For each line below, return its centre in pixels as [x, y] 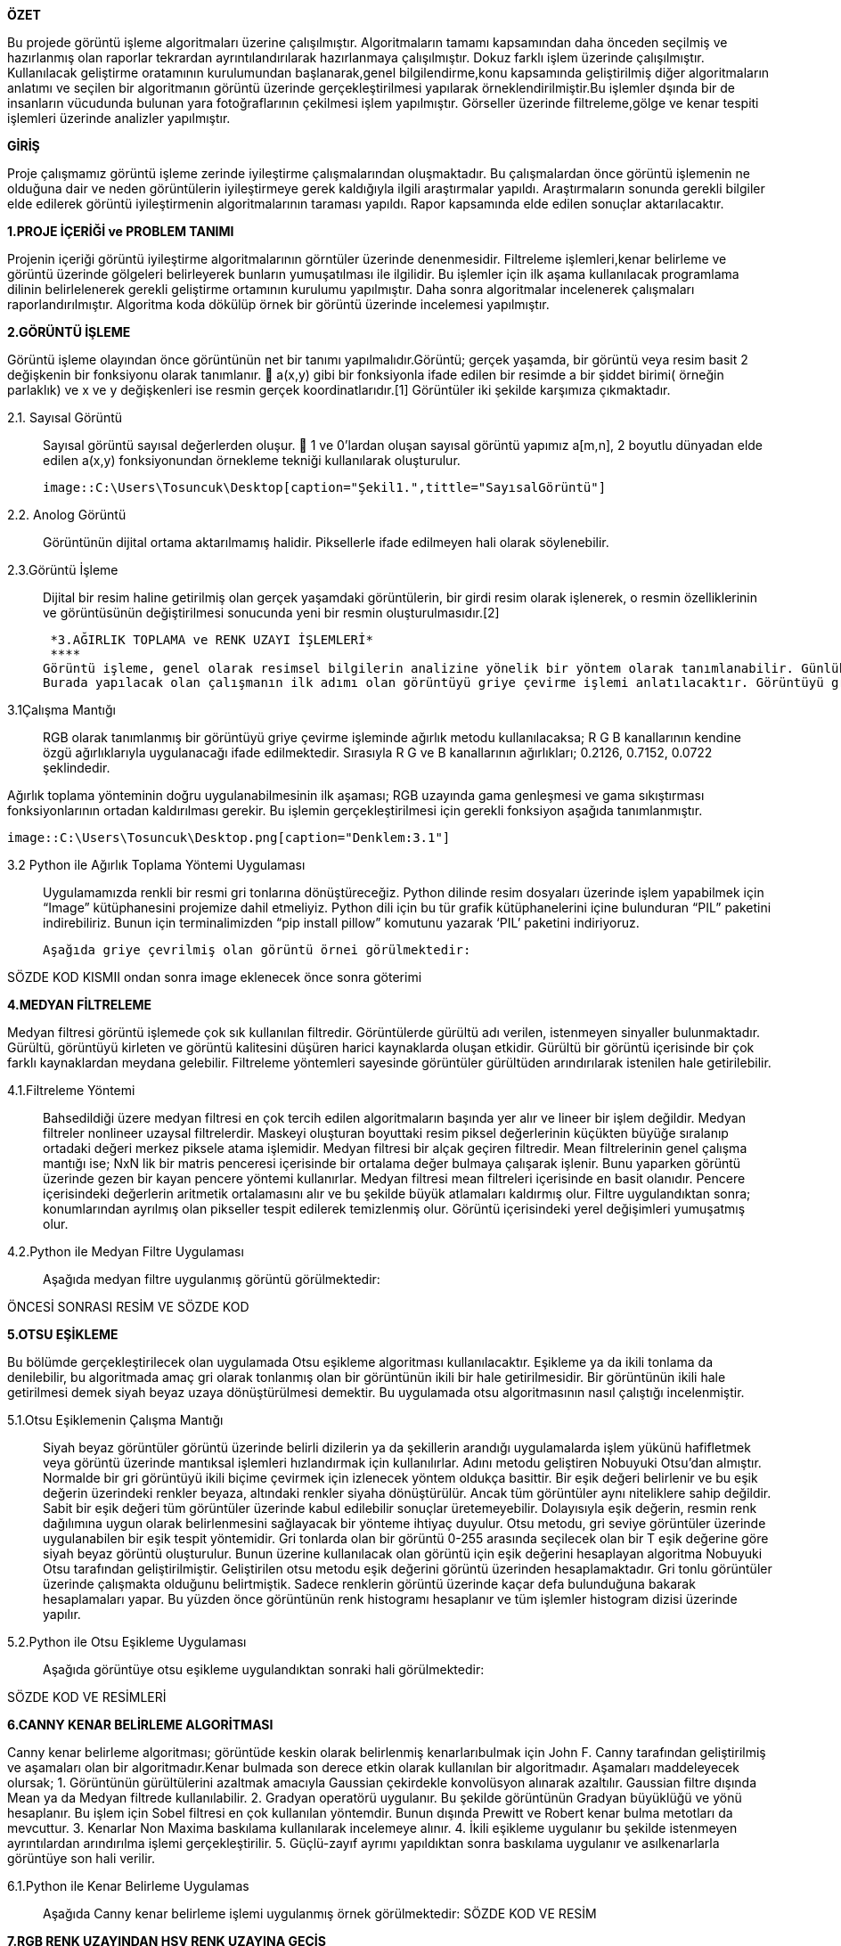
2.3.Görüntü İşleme [63, 570]
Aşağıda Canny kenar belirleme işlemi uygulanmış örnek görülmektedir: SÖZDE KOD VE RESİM [320, 1913]
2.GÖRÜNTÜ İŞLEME [69, 332]
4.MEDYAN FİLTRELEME [80, 1005]
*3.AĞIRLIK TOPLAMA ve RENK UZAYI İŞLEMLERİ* [212, 640]
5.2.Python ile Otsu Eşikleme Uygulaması [127, 1642]
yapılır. [62, 1614]
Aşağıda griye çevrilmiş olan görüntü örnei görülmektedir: [257, 950]
